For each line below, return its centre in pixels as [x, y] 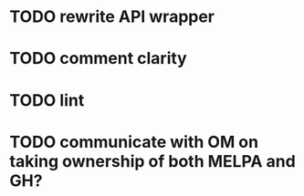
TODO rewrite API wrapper [112, 17]
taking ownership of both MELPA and [153, 161]
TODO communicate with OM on [134, 142]
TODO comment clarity [98, 59]
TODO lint [47, 100]
